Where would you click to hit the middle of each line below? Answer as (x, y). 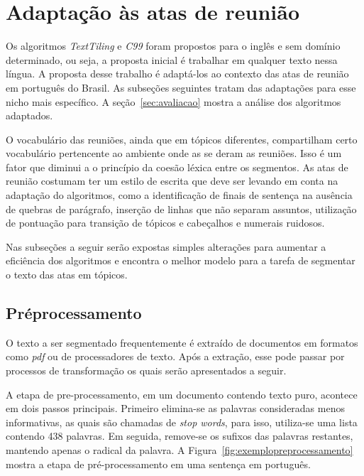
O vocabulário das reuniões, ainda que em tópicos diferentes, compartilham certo (182, 139)
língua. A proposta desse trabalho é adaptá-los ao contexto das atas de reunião (177, 74)
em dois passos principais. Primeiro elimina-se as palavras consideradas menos (175, 408)
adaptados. (29, 115)
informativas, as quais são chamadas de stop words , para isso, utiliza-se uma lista (182, 422)
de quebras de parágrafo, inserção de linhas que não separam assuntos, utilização (181, 209)
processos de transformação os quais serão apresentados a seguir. (146, 370)
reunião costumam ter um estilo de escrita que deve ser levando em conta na (172, 181)
